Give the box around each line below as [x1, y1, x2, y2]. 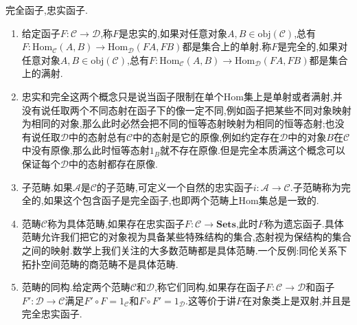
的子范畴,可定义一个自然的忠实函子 [96, 179, 253, 194]
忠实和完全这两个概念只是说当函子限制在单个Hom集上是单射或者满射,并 [21, 89, 343, 103]
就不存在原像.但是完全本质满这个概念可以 [159, 143, 345, 157]
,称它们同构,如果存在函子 [154, 280, 266, 294]
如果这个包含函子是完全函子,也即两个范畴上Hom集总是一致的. [43, 193, 319, 208]
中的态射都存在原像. [69, 156, 158, 170]
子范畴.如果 [21, 179, 73, 194]
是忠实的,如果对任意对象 [119, 25, 227, 40]
